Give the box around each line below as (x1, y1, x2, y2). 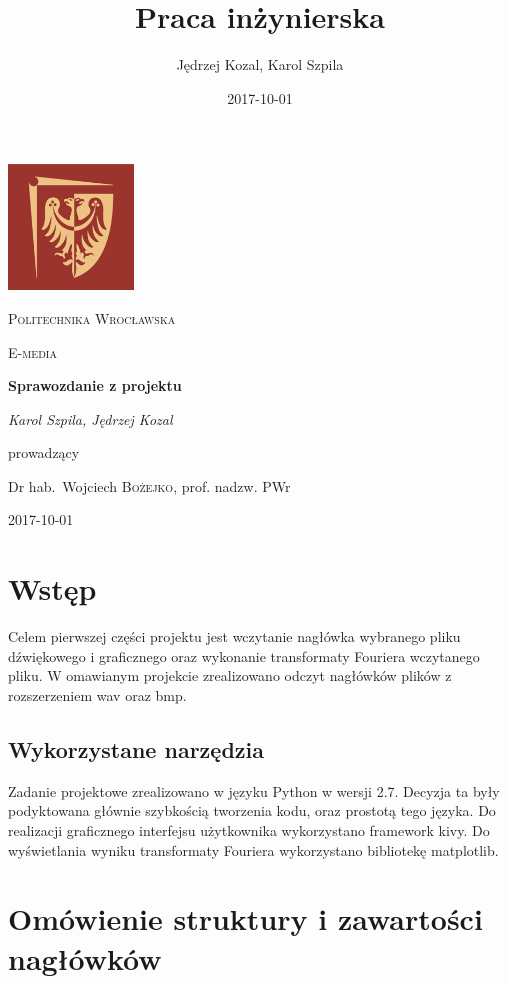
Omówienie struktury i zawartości (8, 898, 483, 939)
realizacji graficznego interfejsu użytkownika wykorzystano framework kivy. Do (8, 819, 490, 840)
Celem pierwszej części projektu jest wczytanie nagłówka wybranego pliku (8, 626, 461, 647)
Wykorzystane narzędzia (8, 733, 264, 764)
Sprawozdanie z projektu (8, 375, 182, 396)
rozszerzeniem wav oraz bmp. (8, 684, 187, 705)
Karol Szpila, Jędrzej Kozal (8, 408, 173, 429)
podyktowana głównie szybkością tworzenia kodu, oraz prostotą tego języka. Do (8, 800, 496, 821)
